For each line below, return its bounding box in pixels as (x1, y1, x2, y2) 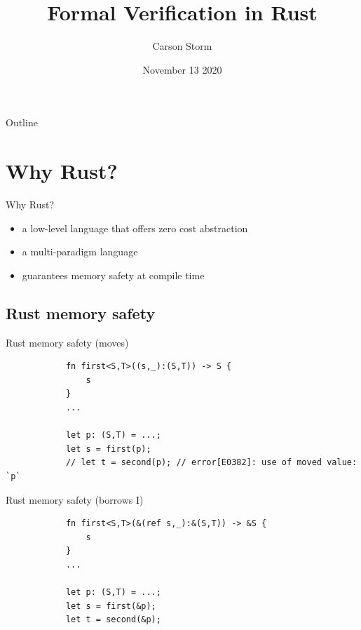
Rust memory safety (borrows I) (6, 492, 144, 507)
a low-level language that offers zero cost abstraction (22, 220, 248, 235)
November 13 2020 (142, 62, 222, 76)
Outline (6, 115, 38, 130)
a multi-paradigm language (22, 244, 138, 259)
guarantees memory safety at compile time (22, 267, 205, 282)
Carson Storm (152, 39, 212, 53)
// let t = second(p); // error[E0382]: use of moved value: (65, 457, 357, 468)
